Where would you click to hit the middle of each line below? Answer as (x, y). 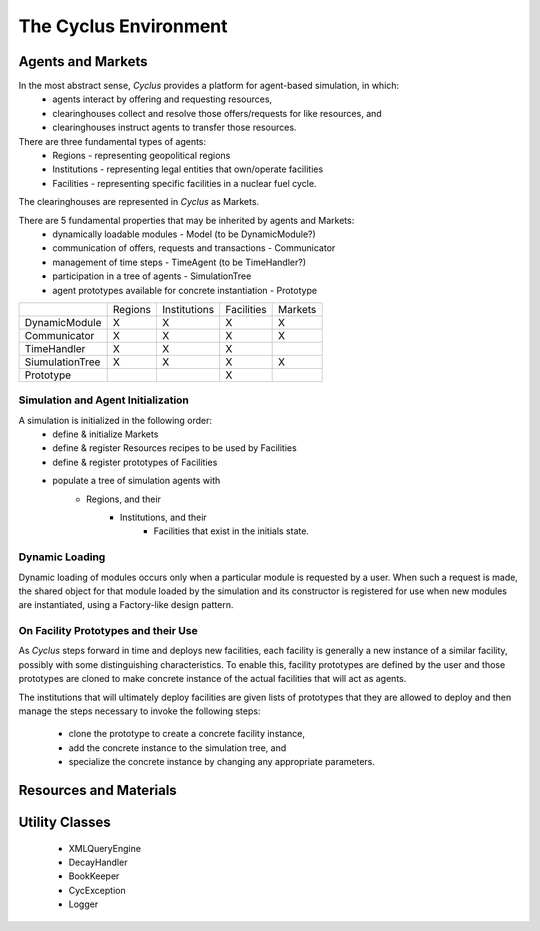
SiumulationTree (62, 362)
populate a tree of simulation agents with (136, 481)
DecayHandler (98, 862)
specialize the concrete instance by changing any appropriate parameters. (221, 762)
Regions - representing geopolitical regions (141, 156)
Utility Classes (65, 822)
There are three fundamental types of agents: (112, 141)
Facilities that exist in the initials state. (231, 531)
